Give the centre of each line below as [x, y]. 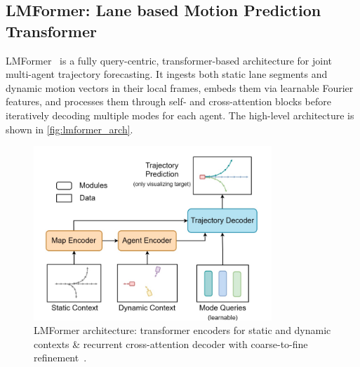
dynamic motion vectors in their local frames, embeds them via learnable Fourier [180, 87]
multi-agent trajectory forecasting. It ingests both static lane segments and [167, 74]
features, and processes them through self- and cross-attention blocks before [168, 101]
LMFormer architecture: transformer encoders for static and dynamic [182, 330]
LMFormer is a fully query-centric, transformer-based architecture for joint [169, 60]
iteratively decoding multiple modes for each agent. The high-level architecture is [180, 115]
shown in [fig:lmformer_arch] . [69, 129]
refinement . [60, 358]
